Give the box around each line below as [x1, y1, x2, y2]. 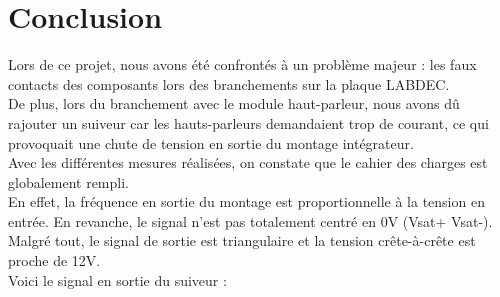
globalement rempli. [8, 171, 129, 192]
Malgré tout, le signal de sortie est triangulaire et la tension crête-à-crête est [8, 230, 476, 251]
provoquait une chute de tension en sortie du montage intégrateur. [8, 132, 414, 153]
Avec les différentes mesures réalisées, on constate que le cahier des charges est [8, 152, 488, 173]
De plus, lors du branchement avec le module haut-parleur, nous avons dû [8, 93, 460, 114]
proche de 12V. [8, 250, 101, 271]
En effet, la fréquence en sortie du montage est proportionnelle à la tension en [8, 191, 485, 212]
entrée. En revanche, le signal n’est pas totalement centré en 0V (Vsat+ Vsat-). [8, 210, 493, 231]
